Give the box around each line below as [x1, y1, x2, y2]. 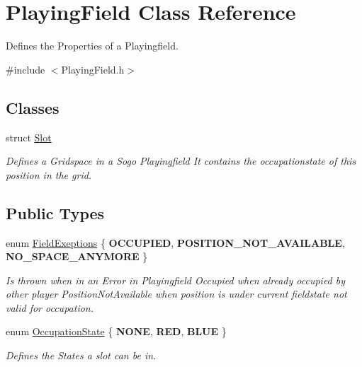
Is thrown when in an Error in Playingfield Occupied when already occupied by [6, 272, 346, 287]
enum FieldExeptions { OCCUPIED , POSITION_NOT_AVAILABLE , [6, 235, 345, 250]
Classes [6, 96, 60, 118]
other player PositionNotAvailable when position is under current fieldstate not [6, 286, 347, 301]
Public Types [6, 202, 105, 223]
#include [6, 62, 45, 76]
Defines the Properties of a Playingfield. [6, 38, 179, 53]
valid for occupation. [6, 300, 94, 315]
